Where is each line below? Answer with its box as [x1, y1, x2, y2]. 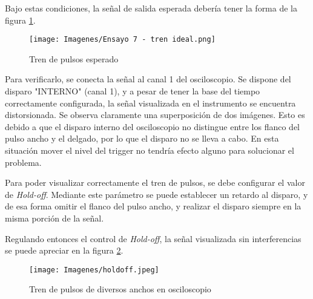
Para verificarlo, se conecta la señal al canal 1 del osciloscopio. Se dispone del [5, 73, 291, 85]
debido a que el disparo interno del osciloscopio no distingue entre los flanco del [5, 120, 300, 133]
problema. [5, 156, 42, 168]
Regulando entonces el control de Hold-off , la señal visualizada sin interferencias [5, 232, 301, 245]
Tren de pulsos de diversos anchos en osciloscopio [29, 283, 211, 295]
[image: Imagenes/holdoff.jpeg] [29, 265, 159, 274]
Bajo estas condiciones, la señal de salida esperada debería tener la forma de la [5, 2, 297, 14]
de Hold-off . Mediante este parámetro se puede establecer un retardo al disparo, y [5, 188, 308, 200]
